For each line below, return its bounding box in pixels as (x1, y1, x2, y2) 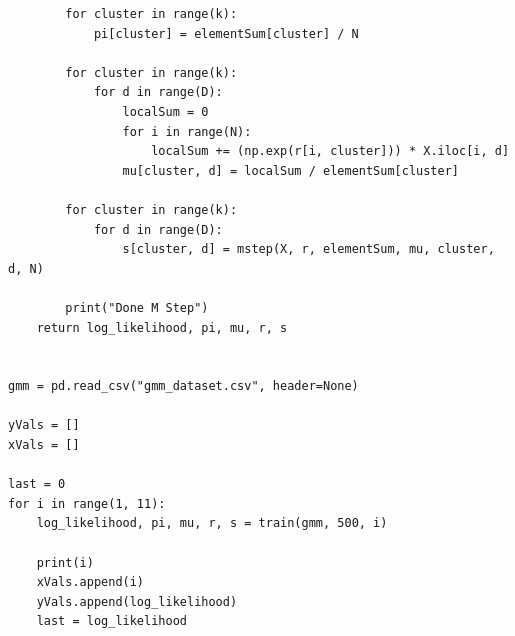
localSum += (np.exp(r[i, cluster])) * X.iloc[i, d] (151, 144, 510, 159)
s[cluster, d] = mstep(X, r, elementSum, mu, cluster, (122, 242, 495, 257)
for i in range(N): (122, 124, 252, 139)
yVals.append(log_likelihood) (36, 594, 238, 609)
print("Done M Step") (65, 300, 209, 315)
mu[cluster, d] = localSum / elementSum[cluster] (122, 163, 460, 178)
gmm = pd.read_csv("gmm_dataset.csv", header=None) (8, 379, 359, 394)
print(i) (36, 555, 94, 570)
